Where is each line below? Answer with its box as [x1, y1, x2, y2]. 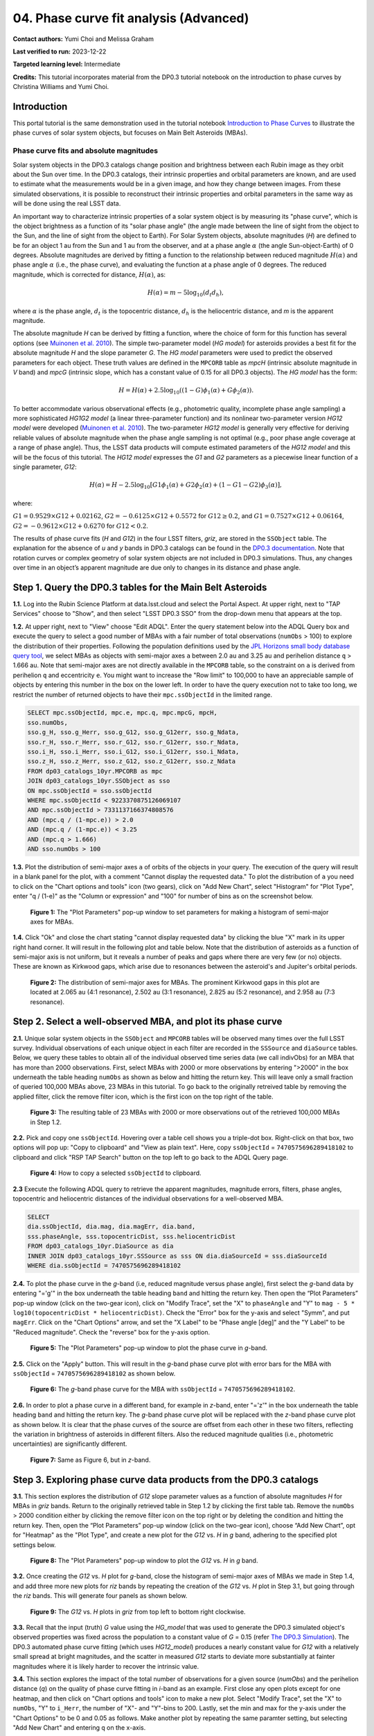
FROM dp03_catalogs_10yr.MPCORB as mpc [27, 767, 163, 775]
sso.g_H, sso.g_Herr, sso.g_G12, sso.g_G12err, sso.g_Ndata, [27, 728, 240, 736]
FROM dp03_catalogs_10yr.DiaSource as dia [27, 1242, 174, 1250]
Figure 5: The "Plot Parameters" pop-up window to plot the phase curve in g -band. [30, 1344, 268, 1352]
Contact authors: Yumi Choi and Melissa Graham [12, 35, 154, 43]
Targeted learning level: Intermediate [12, 60, 121, 69]
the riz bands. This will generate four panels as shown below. [12, 1592, 188, 1600]
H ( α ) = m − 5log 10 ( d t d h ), [147, 289, 224, 298]
